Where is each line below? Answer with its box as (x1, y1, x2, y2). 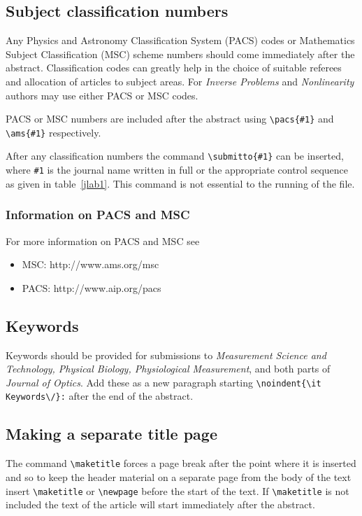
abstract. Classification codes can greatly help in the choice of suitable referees (6, 60, 342, 75)
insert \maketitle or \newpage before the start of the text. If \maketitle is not (6, 483, 349, 498)
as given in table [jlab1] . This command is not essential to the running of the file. (6, 176, 355, 190)
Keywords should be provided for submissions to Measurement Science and (6, 347, 326, 362)
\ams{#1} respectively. (6, 125, 101, 139)
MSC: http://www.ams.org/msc (22, 257, 159, 272)
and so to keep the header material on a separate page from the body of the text (6, 469, 352, 484)
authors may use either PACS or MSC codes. (6, 88, 198, 102)
